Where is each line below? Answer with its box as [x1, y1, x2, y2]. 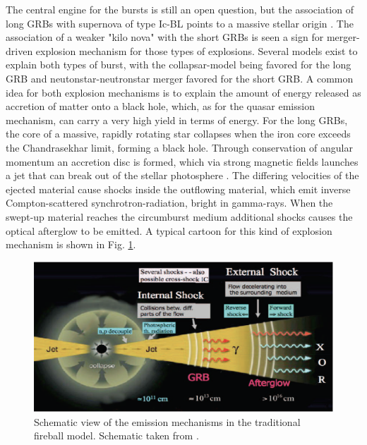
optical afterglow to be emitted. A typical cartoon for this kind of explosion [6, 223, 332, 238]
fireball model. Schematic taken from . [34, 428, 199, 443]
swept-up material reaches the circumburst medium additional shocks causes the [6, 209, 353, 224]
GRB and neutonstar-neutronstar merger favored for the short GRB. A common [6, 71, 354, 85]
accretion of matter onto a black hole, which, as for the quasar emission [6, 99, 315, 114]
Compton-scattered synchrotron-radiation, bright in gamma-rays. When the [6, 195, 333, 210]
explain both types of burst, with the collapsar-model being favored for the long [6, 57, 351, 72]
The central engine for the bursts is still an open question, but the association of [6, 2, 354, 16]
